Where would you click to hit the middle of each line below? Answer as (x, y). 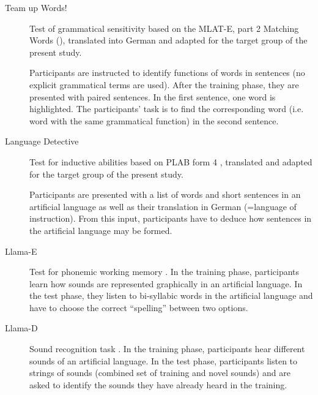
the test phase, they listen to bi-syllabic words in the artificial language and (171, 295)
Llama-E (21, 251)
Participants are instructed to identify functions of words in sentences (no (167, 73)
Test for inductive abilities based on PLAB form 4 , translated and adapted (171, 161)
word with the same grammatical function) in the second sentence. (154, 120)
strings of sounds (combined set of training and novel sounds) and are (160, 373)
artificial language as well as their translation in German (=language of (163, 206)
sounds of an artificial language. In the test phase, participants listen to (164, 360)
